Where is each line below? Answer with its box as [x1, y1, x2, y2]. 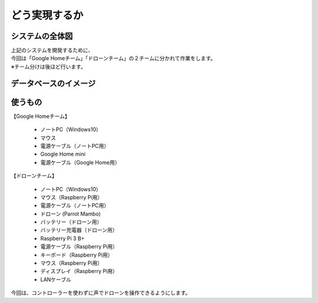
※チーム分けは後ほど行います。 [11, 63, 87, 70]
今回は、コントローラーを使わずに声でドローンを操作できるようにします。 [11, 289, 191, 297]
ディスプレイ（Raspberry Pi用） [40, 268, 118, 275]
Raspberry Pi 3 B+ [40, 235, 85, 242]
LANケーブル [40, 276, 72, 283]
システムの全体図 [11, 31, 73, 41]
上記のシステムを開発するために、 [11, 47, 94, 54]
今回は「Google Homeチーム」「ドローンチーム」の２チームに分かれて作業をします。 [11, 55, 216, 62]
